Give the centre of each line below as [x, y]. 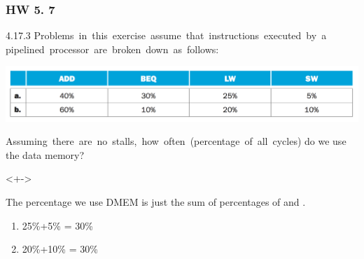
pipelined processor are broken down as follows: [112, 49]
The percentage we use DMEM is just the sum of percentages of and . [156, 202]
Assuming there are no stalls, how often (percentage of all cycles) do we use [176, 141]
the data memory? [45, 154]
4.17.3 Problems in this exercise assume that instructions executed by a [166, 35]
